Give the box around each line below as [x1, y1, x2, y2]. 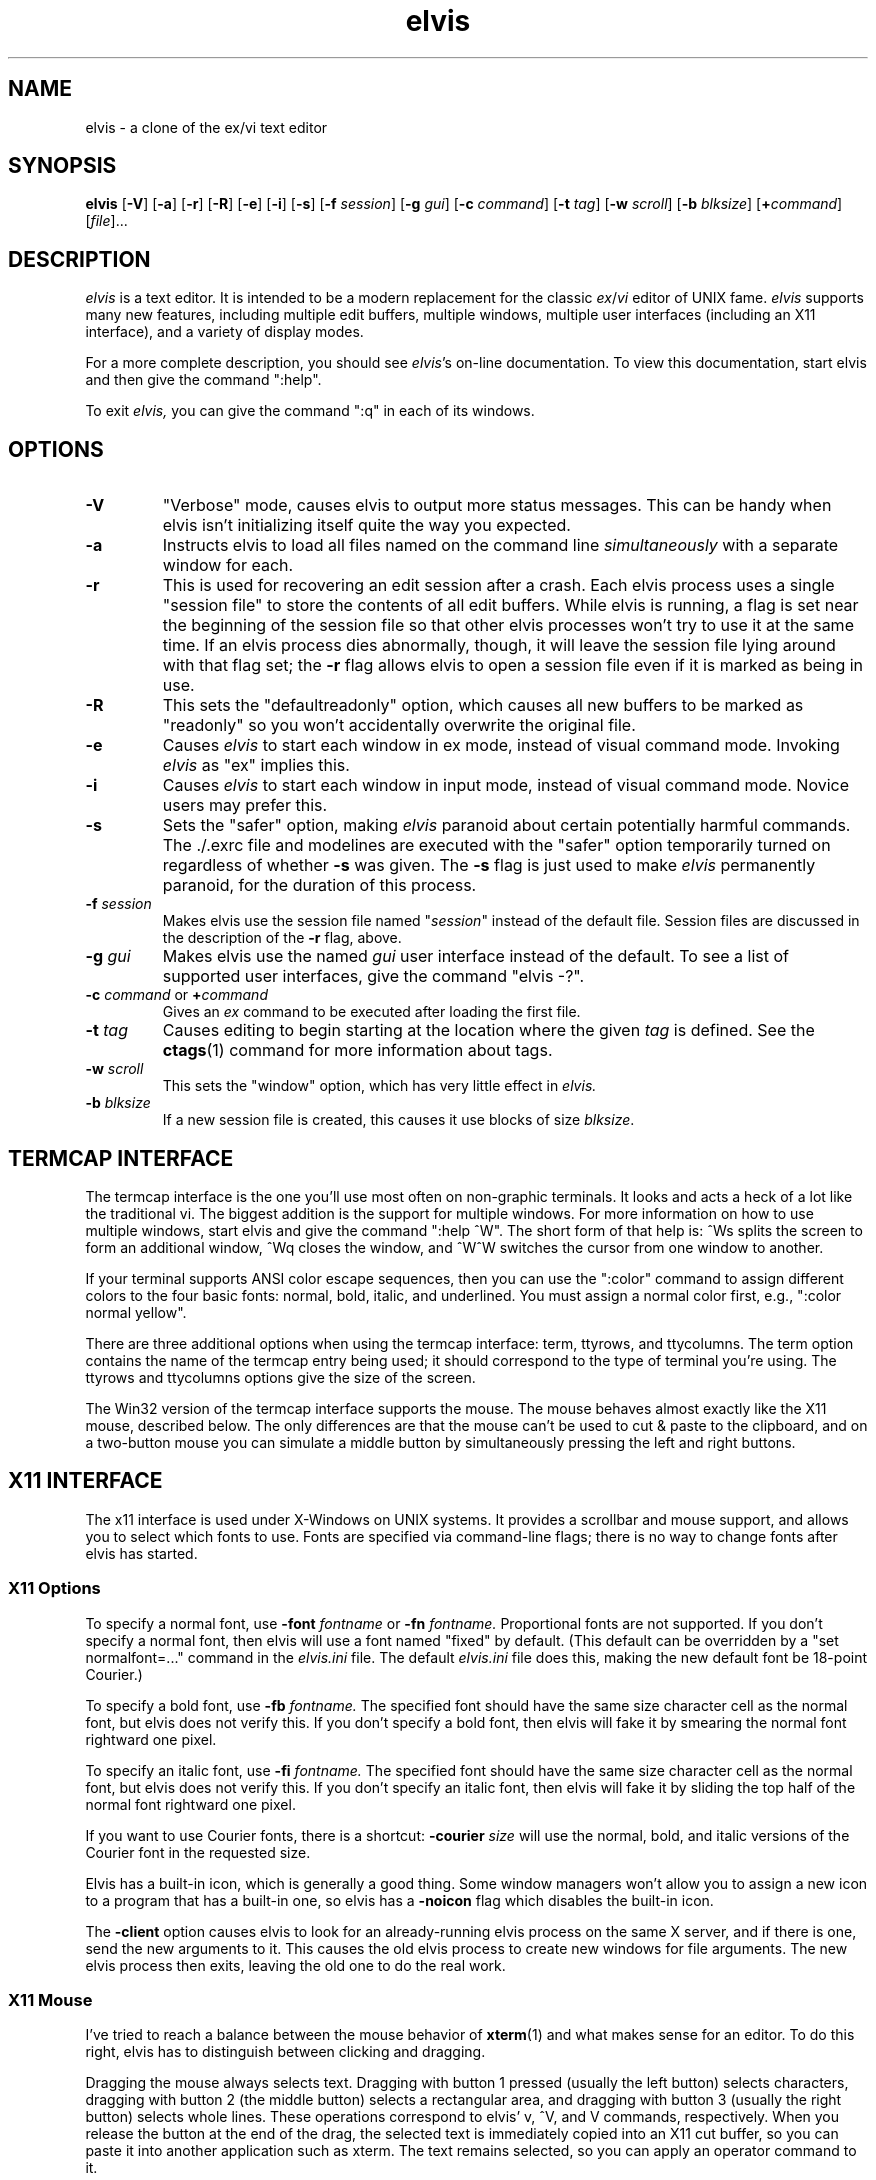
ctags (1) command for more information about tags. [162, 1040, 553, 1061]
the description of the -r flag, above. [162, 929, 402, 947]
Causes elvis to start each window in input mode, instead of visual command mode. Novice [162, 775, 850, 796]
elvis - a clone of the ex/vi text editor [85, 118, 328, 136]
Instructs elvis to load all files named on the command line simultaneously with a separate [162, 535, 839, 556]
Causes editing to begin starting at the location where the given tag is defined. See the [162, 1020, 815, 1041]
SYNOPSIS [8, 153, 117, 179]
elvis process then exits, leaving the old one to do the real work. [85, 1956, 506, 1974]
